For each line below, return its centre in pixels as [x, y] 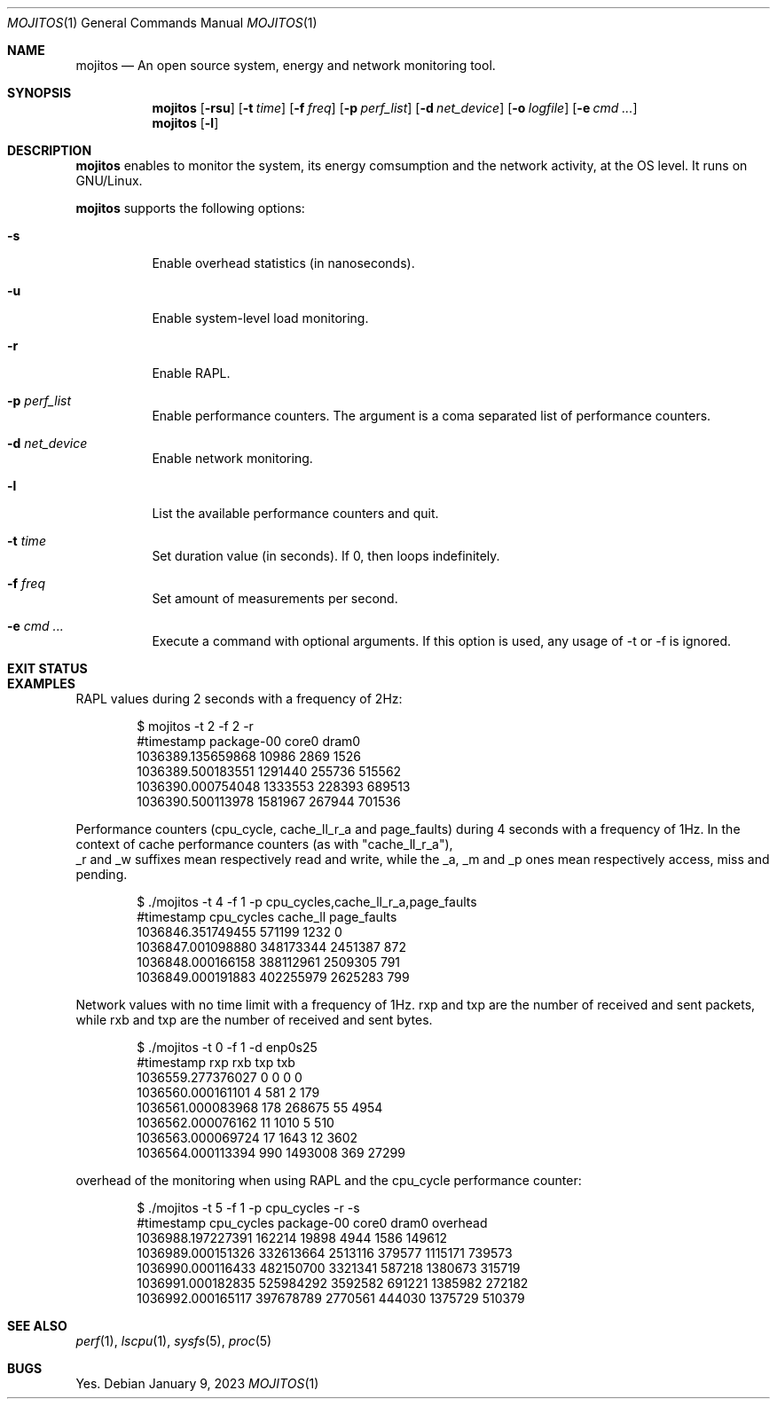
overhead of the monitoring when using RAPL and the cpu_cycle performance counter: [329, 1180]
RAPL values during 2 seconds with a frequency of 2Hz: [239, 699]
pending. [102, 874]
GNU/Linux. [109, 181]
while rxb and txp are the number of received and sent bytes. [254, 1020]
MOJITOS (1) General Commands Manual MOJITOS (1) [162, 23]
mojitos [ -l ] [185, 123]
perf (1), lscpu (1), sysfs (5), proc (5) [174, 1341]
